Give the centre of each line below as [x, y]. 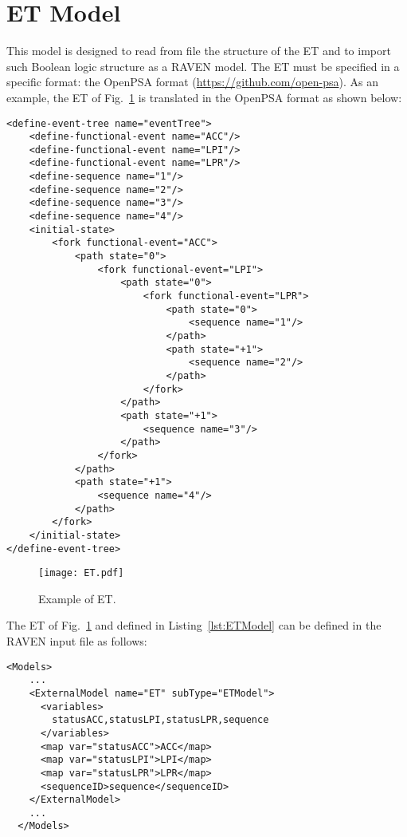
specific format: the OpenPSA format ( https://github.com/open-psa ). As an [192, 82]
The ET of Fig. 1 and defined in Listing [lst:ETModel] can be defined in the [194, 625]
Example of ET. [77, 598]
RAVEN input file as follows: [77, 641]
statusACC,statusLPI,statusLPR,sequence [160, 720]
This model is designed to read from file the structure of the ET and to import [199, 51]
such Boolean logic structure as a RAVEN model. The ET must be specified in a [203, 66]
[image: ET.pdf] [81, 573]
